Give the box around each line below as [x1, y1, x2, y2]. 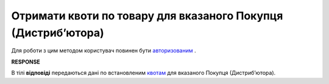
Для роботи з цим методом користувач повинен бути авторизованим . [11, 47, 196, 54]
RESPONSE [11, 58, 41, 65]
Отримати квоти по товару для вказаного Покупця [11, 9, 283, 22]
